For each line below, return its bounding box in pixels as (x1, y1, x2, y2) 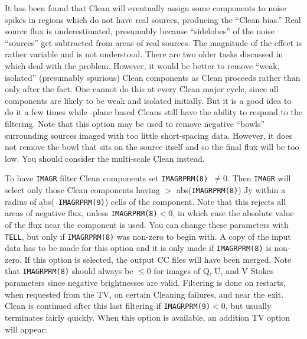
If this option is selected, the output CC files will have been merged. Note (24, 253, 292, 265)
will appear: (5, 322, 48, 335)
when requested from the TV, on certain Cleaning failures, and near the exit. (5, 288, 284, 300)
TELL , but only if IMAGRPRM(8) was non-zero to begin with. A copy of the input (5, 230, 291, 242)
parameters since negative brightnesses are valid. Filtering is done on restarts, (5, 276, 286, 289)
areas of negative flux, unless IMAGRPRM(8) (5, 207, 158, 219)
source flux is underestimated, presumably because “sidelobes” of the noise (5, 25, 275, 37)
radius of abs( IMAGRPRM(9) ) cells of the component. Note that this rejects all (5, 195, 286, 207)
